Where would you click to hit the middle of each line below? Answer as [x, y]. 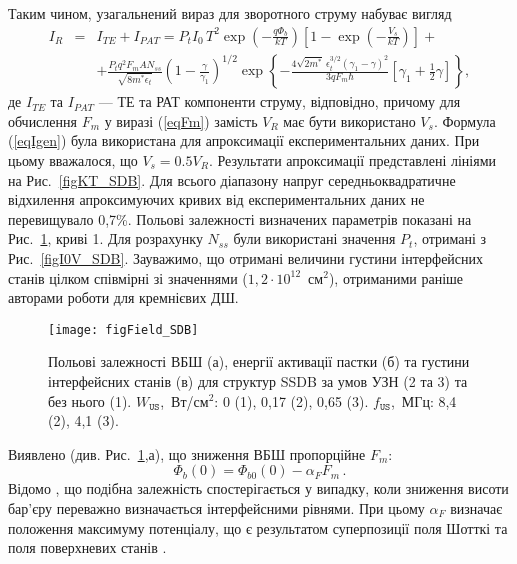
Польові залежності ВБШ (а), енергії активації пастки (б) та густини [259, 361]
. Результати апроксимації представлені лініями [352, 159]
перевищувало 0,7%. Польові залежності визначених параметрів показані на [240, 218]
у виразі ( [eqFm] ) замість [181, 120]
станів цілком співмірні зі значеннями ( [128, 277]
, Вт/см [184, 400]
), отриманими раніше [396, 277]
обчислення [42, 120]
